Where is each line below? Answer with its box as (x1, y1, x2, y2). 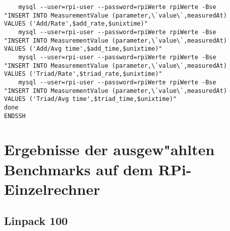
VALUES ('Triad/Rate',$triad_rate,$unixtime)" (4, 70, 162, 78)
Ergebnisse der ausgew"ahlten (4, 139, 215, 160)
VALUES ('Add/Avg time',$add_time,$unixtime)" (4, 45, 162, 53)
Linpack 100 (4, 213, 68, 228)
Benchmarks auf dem (4, 159, 153, 179)
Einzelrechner (4, 178, 100, 199)
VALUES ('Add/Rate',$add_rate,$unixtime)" (4, 20, 148, 28)
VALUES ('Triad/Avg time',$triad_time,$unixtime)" (4, 95, 177, 103)
